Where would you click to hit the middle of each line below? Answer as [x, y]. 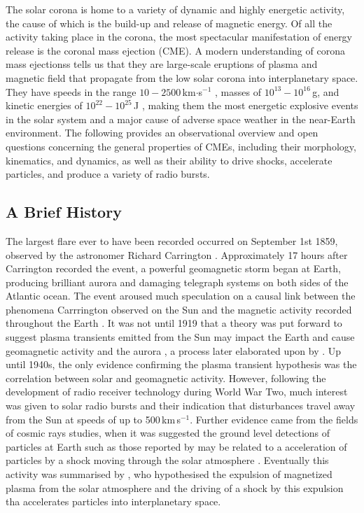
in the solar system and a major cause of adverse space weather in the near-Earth [181, 119]
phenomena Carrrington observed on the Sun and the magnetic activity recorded [179, 309]
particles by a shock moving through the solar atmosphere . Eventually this [167, 460]
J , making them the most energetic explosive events [246, 105]
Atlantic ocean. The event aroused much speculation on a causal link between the [181, 296]
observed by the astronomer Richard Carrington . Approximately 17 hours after [177, 254]
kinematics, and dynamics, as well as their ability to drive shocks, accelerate [169, 160]
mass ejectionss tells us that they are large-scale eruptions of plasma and [162, 64]
